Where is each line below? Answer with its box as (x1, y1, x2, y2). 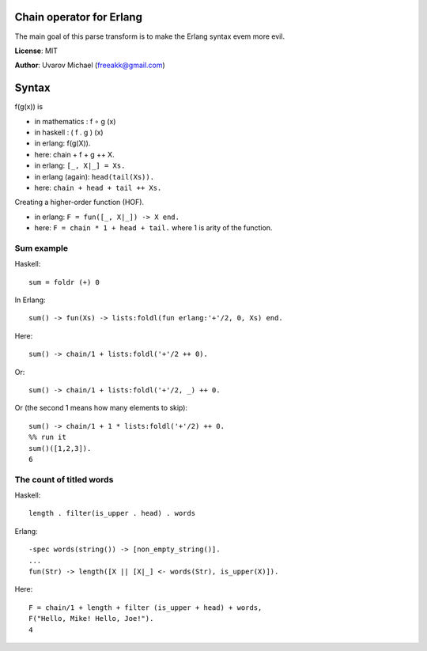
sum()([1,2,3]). (28, 444, 92, 452)
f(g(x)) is (14, 102, 43, 112)
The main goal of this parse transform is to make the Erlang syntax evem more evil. (14, 32, 285, 41)
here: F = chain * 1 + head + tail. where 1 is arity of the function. (34, 223, 273, 233)
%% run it (28, 433, 66, 442)
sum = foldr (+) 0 (28, 278, 100, 286)
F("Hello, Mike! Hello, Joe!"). (28, 614, 154, 623)
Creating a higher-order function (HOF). (14, 198, 145, 207)
